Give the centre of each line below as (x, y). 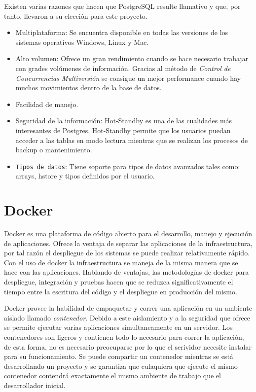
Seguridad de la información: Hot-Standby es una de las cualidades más (124, 121)
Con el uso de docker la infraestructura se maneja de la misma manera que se (121, 262)
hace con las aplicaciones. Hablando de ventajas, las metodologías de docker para (127, 272)
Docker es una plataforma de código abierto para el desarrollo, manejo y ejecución (128, 233)
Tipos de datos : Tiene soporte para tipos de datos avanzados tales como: (128, 166)
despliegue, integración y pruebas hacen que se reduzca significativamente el (119, 282)
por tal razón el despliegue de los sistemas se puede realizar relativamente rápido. (127, 253)
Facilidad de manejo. (47, 104)
